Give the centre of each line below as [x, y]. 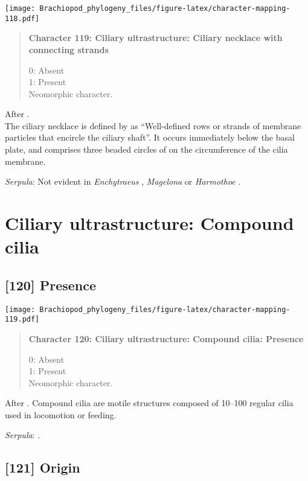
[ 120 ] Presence [51, 285]
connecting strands [69, 49]
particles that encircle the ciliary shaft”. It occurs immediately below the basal [150, 137]
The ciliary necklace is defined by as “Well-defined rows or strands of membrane [153, 125]
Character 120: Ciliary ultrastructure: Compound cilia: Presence [166, 338]
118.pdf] [22, 18]
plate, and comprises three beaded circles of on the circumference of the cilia [146, 149]
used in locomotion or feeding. [61, 414]
